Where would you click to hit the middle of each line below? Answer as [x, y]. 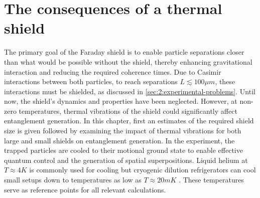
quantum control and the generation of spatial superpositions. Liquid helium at [126, 160]
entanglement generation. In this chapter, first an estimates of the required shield [129, 121]
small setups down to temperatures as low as [73, 180]
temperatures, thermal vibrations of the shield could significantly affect [128, 111]
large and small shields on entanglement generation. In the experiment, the [119, 140]
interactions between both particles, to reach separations [91, 81]
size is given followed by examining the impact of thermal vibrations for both [123, 131]
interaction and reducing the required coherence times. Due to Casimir [113, 71]
